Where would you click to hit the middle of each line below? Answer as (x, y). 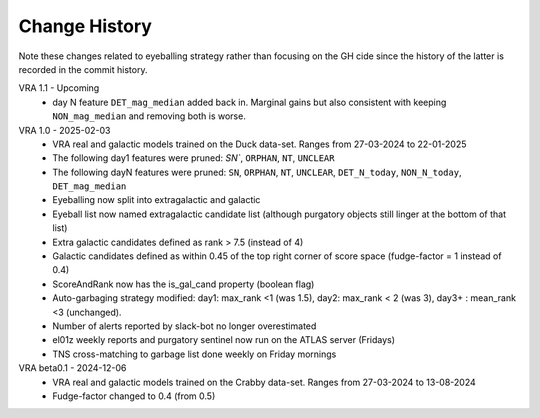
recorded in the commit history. (83, 69)
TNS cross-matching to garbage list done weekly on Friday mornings (194, 354)
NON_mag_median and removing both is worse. (149, 116)
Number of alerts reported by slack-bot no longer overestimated (184, 326)
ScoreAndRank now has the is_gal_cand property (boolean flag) (183, 284)
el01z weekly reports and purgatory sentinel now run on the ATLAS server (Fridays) (223, 340)
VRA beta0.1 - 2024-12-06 (72, 368)
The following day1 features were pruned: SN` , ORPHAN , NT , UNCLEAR (193, 158)
